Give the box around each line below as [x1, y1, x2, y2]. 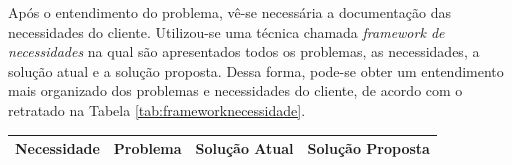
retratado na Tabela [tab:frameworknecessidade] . [8, 99, 306, 120]
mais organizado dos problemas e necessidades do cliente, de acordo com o [8, 80, 463, 101]
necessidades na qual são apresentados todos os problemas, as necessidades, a [8, 41, 480, 62]
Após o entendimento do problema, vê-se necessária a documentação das [8, 2, 451, 22]
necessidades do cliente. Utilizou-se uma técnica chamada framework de [8, 21, 445, 42]
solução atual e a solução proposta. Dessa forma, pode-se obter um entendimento [8, 60, 504, 81]
